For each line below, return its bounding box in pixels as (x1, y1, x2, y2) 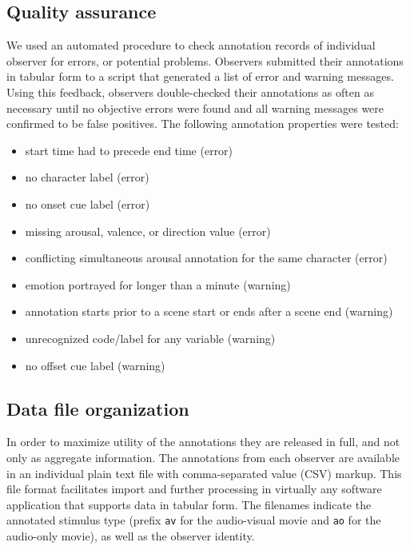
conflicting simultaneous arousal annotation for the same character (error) (25, 249, 388, 266)
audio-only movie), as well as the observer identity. (6, 527, 255, 544)
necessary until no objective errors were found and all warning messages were (6, 99, 384, 116)
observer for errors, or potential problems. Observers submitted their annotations (6, 52, 404, 69)
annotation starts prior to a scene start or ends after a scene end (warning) (25, 303, 393, 320)
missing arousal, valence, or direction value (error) (25, 222, 271, 239)
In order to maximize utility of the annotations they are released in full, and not (6, 433, 400, 450)
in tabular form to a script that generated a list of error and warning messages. (6, 68, 394, 85)
